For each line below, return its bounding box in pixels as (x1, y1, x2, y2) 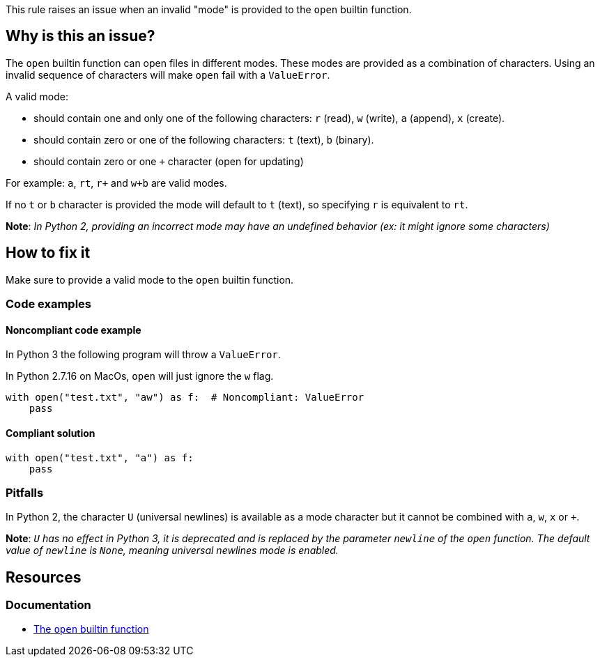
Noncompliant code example (6, 323, 141, 336)
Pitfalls (6, 485, 44, 500)
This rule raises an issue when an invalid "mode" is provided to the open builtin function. (6, 3, 412, 15)
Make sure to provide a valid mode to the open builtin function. (6, 273, 294, 286)
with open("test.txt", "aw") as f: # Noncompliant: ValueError (6, 392, 364, 403)
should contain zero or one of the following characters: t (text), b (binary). (33, 133, 374, 146)
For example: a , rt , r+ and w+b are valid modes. (6, 176, 227, 189)
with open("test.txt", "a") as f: (6, 452, 194, 463)
